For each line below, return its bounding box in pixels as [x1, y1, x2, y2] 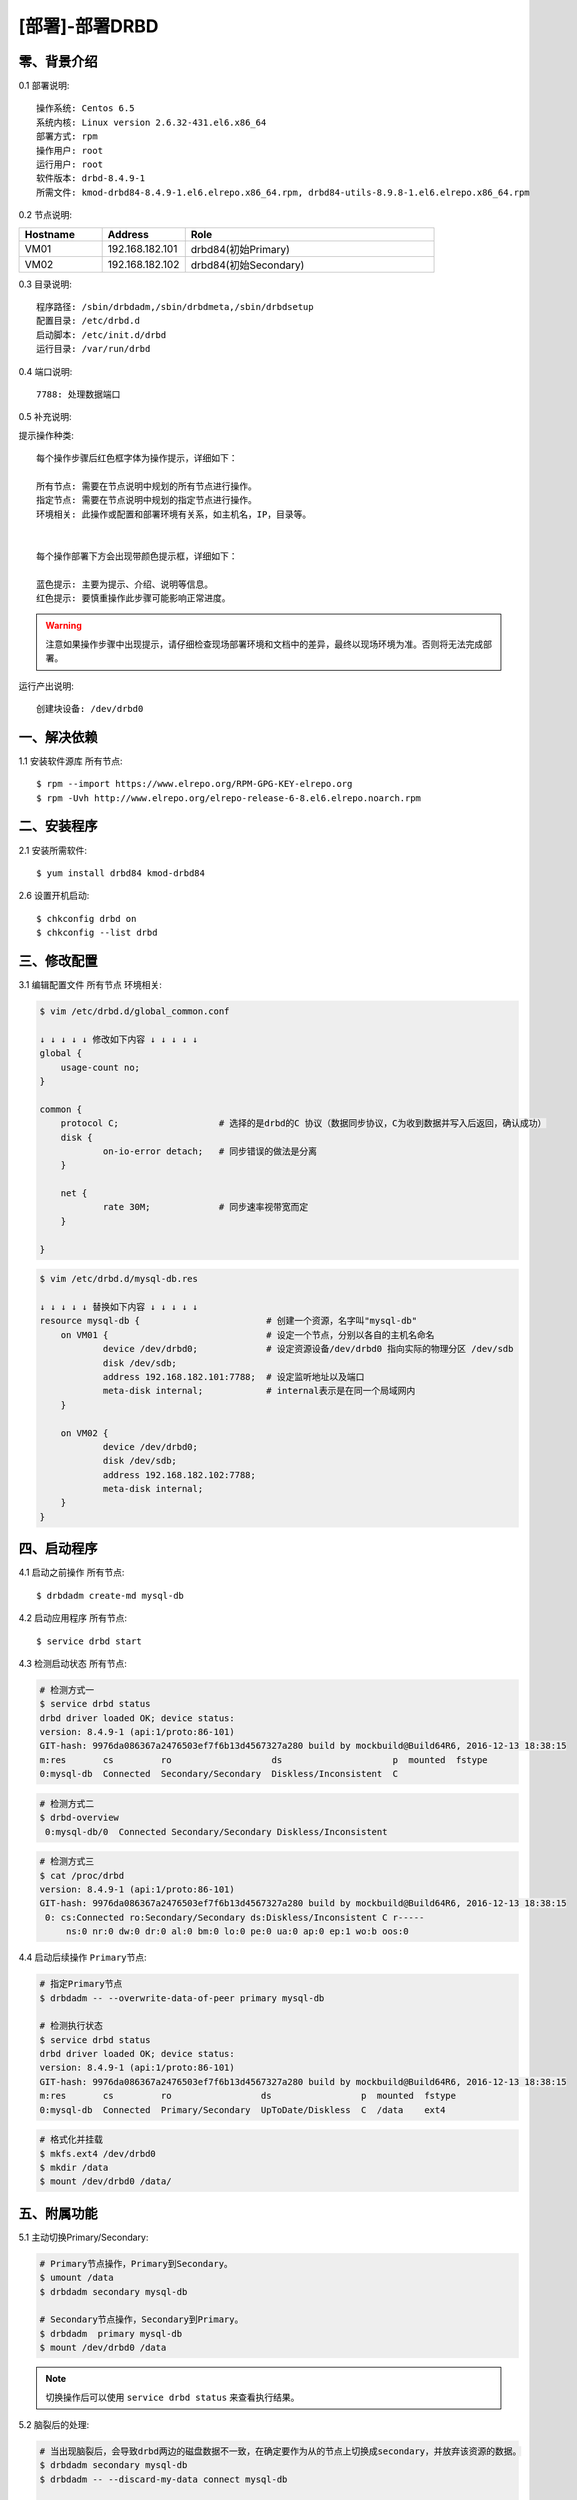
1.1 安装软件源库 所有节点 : [18, 755, 124, 767]
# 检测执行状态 [39, 2020, 104, 2032]
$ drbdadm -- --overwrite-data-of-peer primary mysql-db [39, 1992, 325, 2004]
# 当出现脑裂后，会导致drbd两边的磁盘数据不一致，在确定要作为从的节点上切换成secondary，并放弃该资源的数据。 [39, 2445, 522, 2457]
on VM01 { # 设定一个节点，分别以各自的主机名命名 [60, 1329, 435, 1340]
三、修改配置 [18, 952, 98, 969]
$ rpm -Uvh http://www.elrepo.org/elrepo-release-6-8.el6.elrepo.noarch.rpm [36, 792, 422, 804]
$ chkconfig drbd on [36, 913, 137, 924]
